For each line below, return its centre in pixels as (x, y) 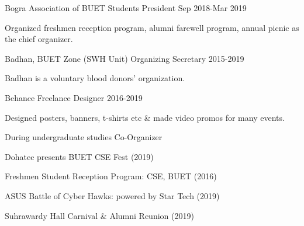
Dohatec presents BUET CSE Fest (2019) (79, 156)
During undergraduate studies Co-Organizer (84, 137)
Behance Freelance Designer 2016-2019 (74, 97)
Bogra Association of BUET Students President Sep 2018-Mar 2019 (126, 8)
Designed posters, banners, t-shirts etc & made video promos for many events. (145, 117)
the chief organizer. (39, 39)
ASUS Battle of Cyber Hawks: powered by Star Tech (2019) (112, 195)
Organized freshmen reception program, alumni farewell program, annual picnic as (152, 27)
